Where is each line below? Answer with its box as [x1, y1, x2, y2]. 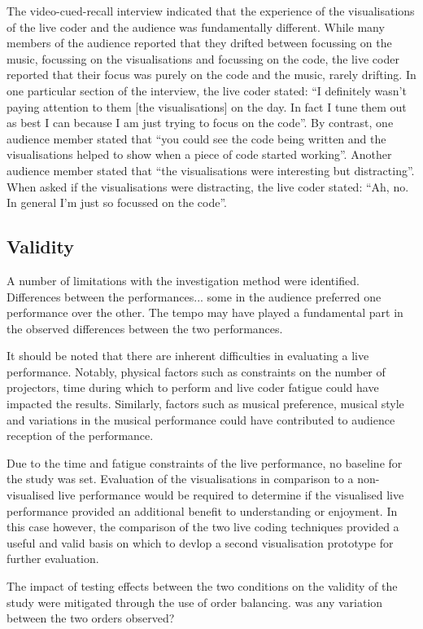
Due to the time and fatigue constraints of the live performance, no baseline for [7, 454, 403, 471]
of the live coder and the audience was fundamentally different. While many [7, 18, 385, 35]
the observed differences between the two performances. [7, 319, 283, 336]
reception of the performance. [7, 427, 154, 444]
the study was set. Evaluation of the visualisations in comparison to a [7, 470, 354, 487]
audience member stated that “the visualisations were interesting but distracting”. [7, 161, 415, 178]
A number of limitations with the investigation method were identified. [7, 271, 360, 288]
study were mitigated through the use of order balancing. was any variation [7, 593, 383, 610]
